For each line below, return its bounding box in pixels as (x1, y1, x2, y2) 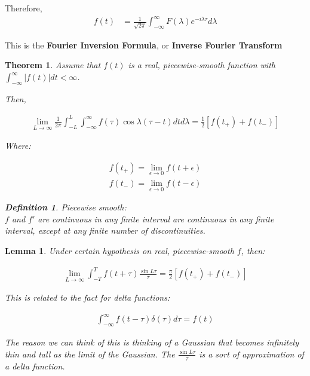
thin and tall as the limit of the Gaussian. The (5, 347, 175, 360)
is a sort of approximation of (199, 347, 304, 360)
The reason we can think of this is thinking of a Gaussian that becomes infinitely (5, 336, 299, 349)
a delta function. (5, 359, 65, 372)
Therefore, (5, 2, 42, 14)
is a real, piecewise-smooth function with (128, 59, 275, 71)
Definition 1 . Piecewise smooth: (5, 201, 127, 213)
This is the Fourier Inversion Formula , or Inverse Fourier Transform (5, 38, 283, 51)
